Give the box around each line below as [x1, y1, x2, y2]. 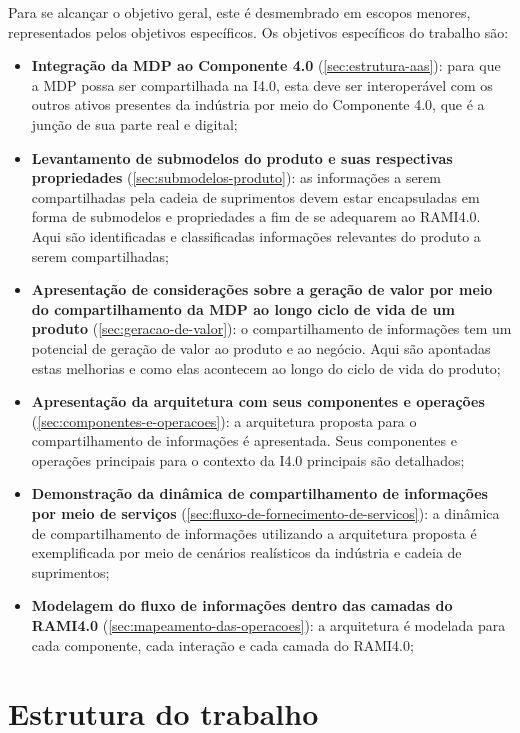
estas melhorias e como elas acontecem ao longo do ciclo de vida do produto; [31, 357, 501, 378]
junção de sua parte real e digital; [31, 113, 238, 134]
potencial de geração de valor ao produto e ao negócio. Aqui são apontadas [31, 337, 491, 358]
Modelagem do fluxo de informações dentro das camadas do [31, 595, 453, 616]
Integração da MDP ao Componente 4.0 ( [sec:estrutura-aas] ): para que [31, 55, 501, 76]
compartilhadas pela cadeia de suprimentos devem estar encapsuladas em [31, 186, 480, 207]
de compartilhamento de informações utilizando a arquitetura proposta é [31, 522, 477, 543]
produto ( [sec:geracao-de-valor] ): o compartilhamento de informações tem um [31, 318, 512, 339]
